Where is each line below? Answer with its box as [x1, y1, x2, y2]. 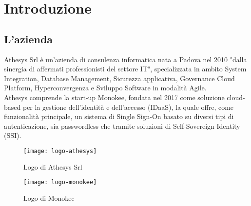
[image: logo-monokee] [23, 179, 97, 186]
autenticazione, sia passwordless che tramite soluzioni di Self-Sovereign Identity [4, 120, 240, 131]
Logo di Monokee [23, 192, 75, 203]
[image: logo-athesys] [23, 147, 97, 154]
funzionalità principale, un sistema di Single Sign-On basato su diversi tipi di [4, 111, 234, 121]
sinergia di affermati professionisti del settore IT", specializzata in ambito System [4, 64, 247, 74]
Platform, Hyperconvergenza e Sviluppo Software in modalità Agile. [4, 83, 207, 93]
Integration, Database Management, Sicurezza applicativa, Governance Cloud [4, 73, 235, 83]
